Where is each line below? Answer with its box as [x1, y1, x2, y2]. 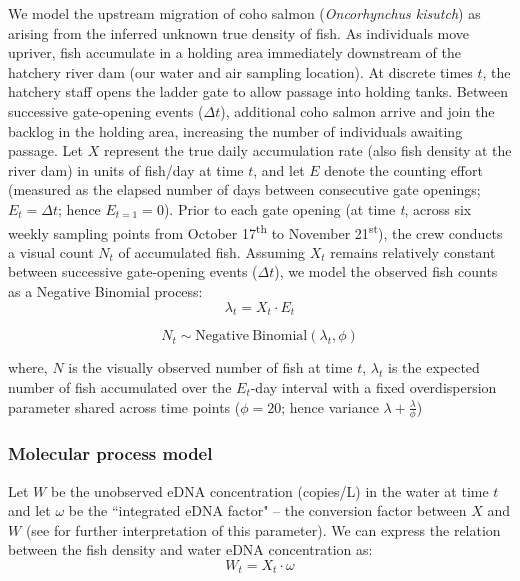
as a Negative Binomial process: [8, 280, 203, 301]
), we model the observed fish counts [274, 261, 498, 282]
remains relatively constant [330, 241, 496, 262]
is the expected [388, 357, 480, 378]
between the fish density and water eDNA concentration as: [8, 539, 373, 560]
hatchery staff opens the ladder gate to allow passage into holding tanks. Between [8, 81, 508, 102]
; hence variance [281, 396, 379, 417]
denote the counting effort [324, 159, 483, 180]
